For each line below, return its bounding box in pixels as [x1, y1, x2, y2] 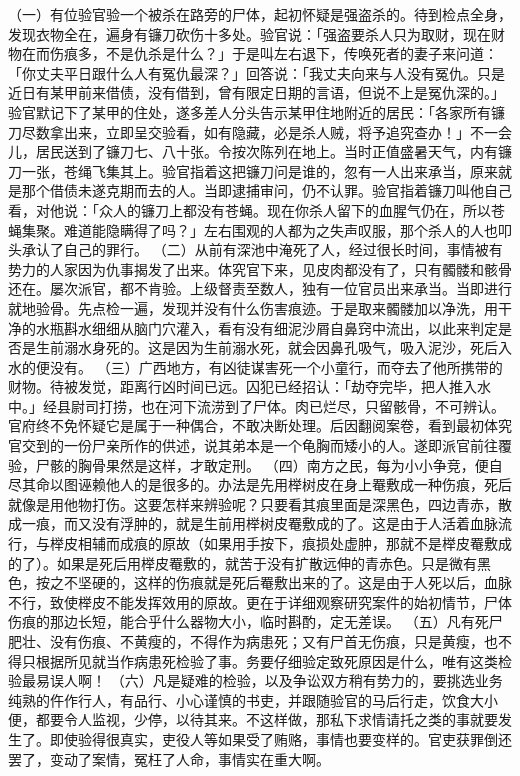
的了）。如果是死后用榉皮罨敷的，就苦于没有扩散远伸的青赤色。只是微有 [8, 552, 477, 573]
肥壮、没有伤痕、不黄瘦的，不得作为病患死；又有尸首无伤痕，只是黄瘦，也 [8, 631, 498, 651]
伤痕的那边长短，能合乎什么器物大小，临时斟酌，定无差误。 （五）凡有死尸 [8, 611, 503, 632]
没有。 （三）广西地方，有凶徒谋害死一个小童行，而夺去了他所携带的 [49, 356, 503, 377]
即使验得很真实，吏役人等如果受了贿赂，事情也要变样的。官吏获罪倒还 [49, 728, 512, 749]
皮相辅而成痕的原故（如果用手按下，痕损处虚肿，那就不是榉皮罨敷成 [63, 533, 512, 554]
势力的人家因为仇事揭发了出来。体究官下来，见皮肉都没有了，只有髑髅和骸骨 [8, 258, 512, 279]
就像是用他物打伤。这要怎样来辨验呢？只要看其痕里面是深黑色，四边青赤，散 [8, 493, 512, 514]
